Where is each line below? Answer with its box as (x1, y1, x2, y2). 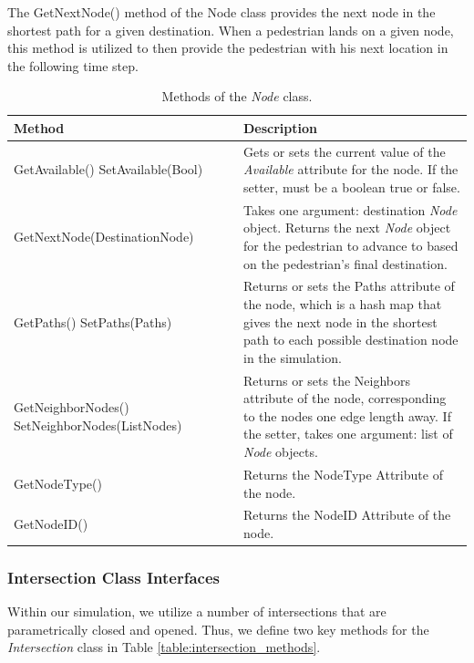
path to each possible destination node (243, 330, 459, 349)
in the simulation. (243, 347, 342, 367)
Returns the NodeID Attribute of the (243, 505, 451, 524)
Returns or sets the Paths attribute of (243, 276, 455, 295)
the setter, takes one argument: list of (243, 424, 453, 443)
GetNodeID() (14, 514, 88, 534)
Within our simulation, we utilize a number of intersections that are (7, 602, 386, 621)
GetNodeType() (14, 473, 102, 492)
